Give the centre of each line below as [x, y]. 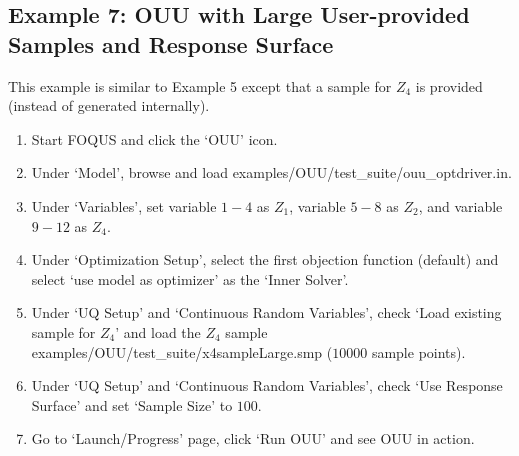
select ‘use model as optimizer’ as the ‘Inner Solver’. [190, 278]
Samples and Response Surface [171, 43]
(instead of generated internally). [109, 105]
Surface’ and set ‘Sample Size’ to [132, 404]
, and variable [460, 205]
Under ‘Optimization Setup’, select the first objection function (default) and [265, 259]
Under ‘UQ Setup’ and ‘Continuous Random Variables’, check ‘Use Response [267, 385]
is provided [449, 85]
